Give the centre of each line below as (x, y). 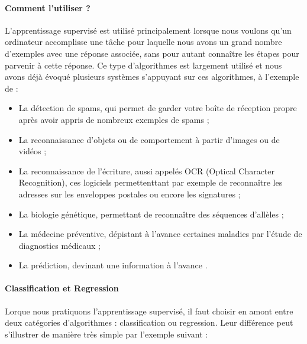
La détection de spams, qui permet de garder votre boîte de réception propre (158, 108)
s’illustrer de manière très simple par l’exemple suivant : (106, 334)
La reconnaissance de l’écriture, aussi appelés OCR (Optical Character (147, 171)
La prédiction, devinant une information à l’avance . (113, 265)
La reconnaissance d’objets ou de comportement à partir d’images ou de (149, 139)
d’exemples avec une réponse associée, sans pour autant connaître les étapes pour (152, 53)
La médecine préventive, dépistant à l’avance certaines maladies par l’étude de (160, 234)
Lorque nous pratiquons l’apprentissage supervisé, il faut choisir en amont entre (149, 311)
